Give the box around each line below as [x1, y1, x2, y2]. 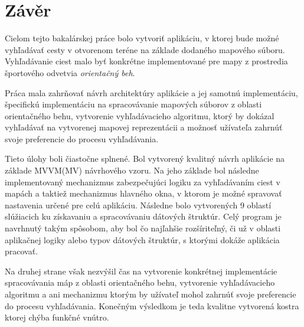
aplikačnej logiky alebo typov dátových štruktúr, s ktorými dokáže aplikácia [5, 233, 280, 246]
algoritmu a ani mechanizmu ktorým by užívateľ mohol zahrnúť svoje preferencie [5, 288, 296, 300]
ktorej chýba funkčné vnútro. [5, 311, 109, 323]
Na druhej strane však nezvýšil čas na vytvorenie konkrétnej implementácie [5, 264, 277, 277]
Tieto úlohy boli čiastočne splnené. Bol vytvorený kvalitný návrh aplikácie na [5, 152, 285, 165]
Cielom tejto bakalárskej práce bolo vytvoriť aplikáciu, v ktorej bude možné [5, 32, 279, 44]
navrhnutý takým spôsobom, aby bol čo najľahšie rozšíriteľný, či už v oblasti [5, 222, 281, 234]
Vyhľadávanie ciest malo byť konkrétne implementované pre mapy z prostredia [5, 55, 288, 67]
